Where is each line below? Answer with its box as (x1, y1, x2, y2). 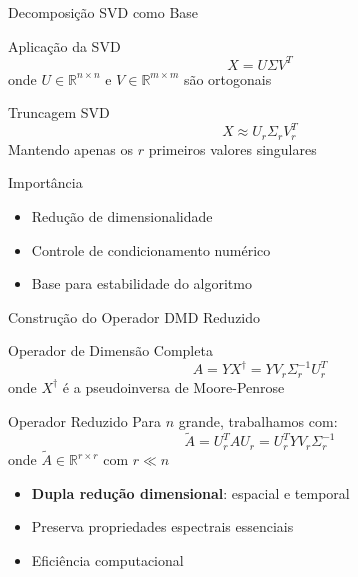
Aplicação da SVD (8, 35, 121, 56)
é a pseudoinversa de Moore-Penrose (62, 376, 285, 397)
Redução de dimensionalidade (31, 206, 213, 227)
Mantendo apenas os (8, 138, 133, 159)
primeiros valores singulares (148, 138, 317, 159)
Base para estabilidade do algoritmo (31, 273, 252, 294)
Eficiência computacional (31, 549, 184, 570)
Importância (8, 172, 83, 193)
